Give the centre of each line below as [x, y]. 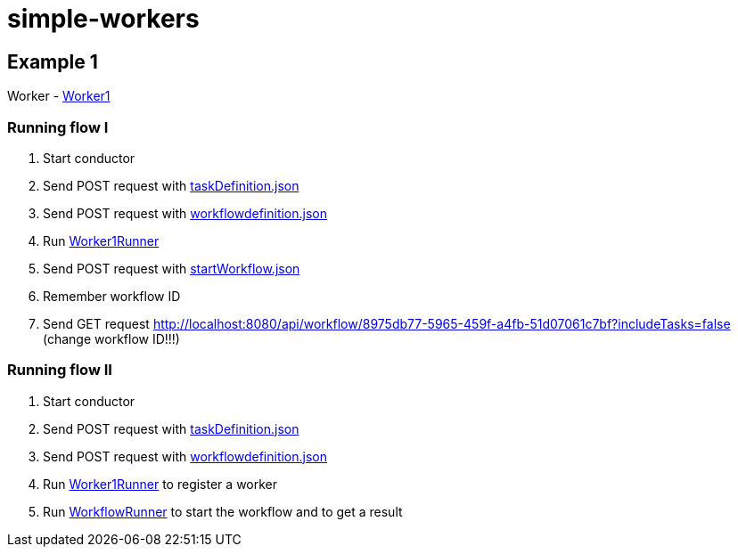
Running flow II [60, 370]
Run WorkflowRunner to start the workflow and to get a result [223, 511]
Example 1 [53, 61]
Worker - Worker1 [59, 96]
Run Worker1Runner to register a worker [160, 484]
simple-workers [103, 19]
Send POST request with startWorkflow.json [172, 268]
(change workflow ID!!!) [111, 338]
